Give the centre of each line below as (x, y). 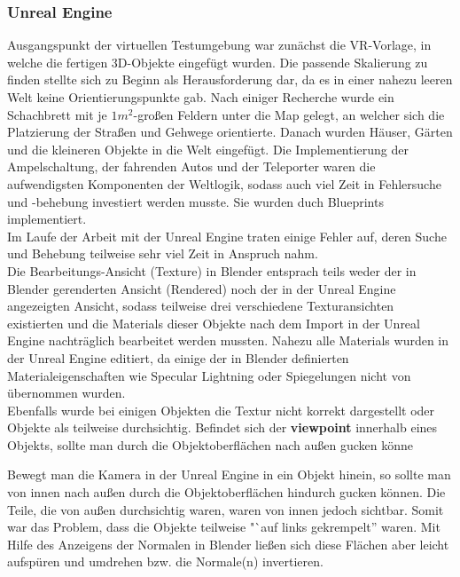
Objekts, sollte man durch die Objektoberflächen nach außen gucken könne (210, 444)
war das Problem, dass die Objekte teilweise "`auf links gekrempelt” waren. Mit (224, 527)
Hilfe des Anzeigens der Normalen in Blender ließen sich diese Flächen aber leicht (228, 544)
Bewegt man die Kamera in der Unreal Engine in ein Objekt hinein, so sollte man (229, 474)
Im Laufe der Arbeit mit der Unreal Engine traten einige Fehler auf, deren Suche (227, 236)
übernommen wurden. (66, 393)
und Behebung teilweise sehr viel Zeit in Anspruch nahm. (163, 253)
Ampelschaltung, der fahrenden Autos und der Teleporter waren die (191, 166)
